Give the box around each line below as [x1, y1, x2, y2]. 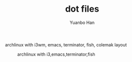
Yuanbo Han [69, 20, 95, 25]
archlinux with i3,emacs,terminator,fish [17, 51, 95, 57]
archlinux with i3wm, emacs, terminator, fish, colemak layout [5, 41, 127, 47]
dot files [65, 3, 99, 15]
